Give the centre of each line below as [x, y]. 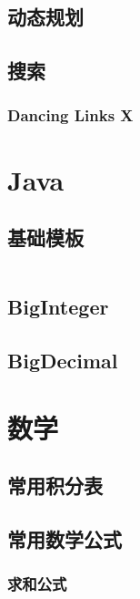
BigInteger [58, 307]
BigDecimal [63, 361]
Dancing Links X [70, 115]
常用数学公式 [65, 539]
